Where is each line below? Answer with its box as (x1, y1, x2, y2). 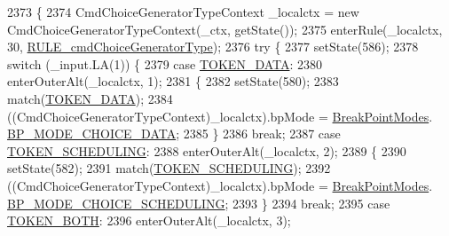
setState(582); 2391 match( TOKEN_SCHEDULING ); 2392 (7, 159, 331, 177)
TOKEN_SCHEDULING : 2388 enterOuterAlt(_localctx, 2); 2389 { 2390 (7, 141, 406, 160)
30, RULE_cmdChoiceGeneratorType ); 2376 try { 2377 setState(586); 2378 (7, 37, 419, 56)
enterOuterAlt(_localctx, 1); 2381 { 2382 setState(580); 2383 (7, 72, 339, 90)
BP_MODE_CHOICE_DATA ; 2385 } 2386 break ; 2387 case (7, 124, 341, 143)
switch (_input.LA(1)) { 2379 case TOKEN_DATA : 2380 (7, 54, 323, 73)
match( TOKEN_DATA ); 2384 (7, 89, 173, 107)
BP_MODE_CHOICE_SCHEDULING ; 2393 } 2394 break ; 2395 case (7, 193, 390, 212)
